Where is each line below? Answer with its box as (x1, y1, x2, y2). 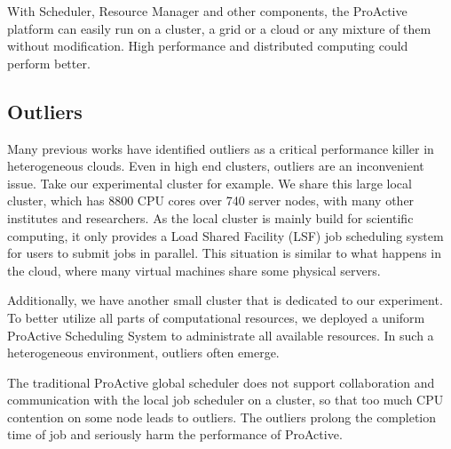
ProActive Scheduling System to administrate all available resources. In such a (7, 325, 434, 344)
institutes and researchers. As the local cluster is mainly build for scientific (7, 208, 414, 227)
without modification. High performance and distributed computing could (7, 36, 408, 55)
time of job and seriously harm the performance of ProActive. (7, 425, 343, 444)
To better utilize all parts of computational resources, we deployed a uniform (7, 308, 425, 326)
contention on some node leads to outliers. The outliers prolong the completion (7, 407, 437, 426)
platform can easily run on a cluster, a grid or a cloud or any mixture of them (7, 19, 431, 37)
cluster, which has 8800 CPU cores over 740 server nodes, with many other (7, 191, 415, 210)
